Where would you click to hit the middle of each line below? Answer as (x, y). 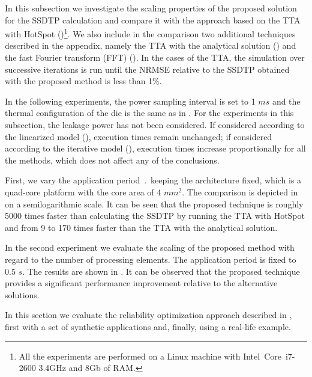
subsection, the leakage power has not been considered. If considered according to (155, 124)
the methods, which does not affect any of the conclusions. (112, 160)
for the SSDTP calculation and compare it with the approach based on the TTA (153, 20)
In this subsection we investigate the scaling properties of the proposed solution (151, 8)
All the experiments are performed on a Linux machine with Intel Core (150, 356)
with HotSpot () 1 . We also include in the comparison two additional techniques (150, 33)
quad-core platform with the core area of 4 (83, 192)
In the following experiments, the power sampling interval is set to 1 (130, 101)
